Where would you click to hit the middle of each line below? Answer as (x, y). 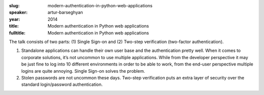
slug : (14, 6)
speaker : (18, 13)
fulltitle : (17, 33)
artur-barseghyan (65, 13)
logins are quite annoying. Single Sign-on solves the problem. (83, 71)
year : (15, 19)
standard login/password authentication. (62, 84)
